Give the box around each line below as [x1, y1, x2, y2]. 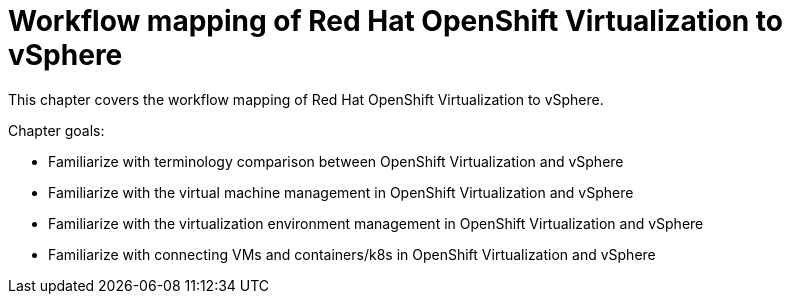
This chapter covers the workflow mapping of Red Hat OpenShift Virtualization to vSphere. [8, 90, 604, 108]
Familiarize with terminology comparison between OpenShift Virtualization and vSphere [48, 152, 624, 170]
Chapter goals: [8, 121, 105, 139]
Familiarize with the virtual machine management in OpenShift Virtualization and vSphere [48, 183, 634, 201]
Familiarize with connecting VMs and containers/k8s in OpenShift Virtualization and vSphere [48, 245, 656, 263]
